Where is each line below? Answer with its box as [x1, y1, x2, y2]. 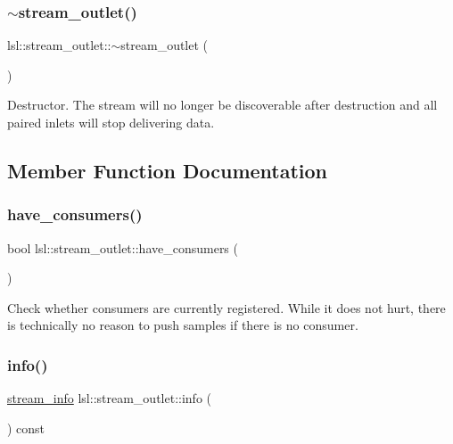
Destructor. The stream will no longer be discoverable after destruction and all [7, 95, 438, 114]
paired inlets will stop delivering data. [7, 113, 215, 131]
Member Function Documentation [7, 156, 328, 184]
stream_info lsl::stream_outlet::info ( [7, 389, 212, 407]
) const [7, 418, 45, 437]
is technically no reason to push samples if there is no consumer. [7, 316, 358, 334]
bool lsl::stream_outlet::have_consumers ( [7, 238, 238, 257]
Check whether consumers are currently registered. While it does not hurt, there [7, 298, 446, 317]
